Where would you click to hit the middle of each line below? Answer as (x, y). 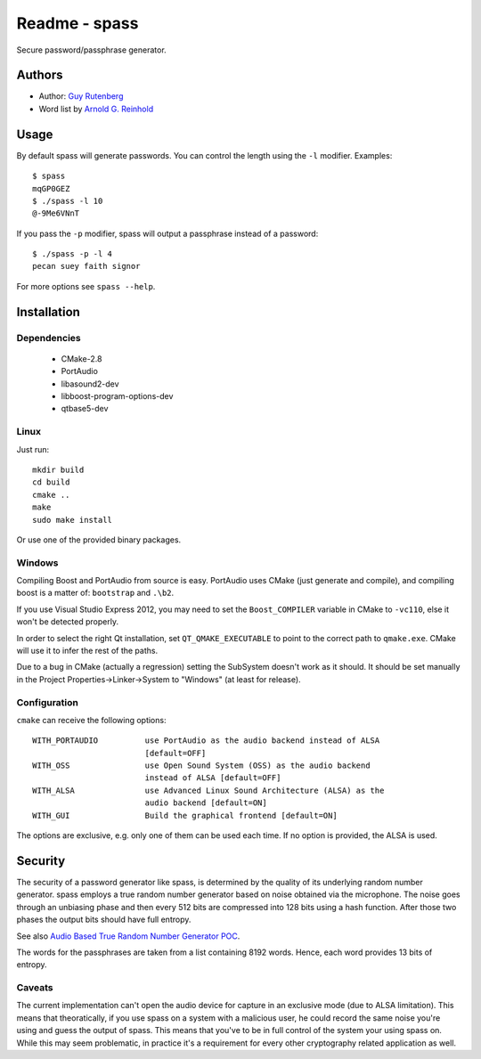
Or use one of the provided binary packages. (99, 540)
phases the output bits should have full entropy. (104, 920)
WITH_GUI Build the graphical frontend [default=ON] (185, 815)
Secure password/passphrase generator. (91, 50)
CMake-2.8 (82, 358)
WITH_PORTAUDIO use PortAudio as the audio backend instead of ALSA (206, 741)
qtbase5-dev (85, 409)
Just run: (33, 449)
